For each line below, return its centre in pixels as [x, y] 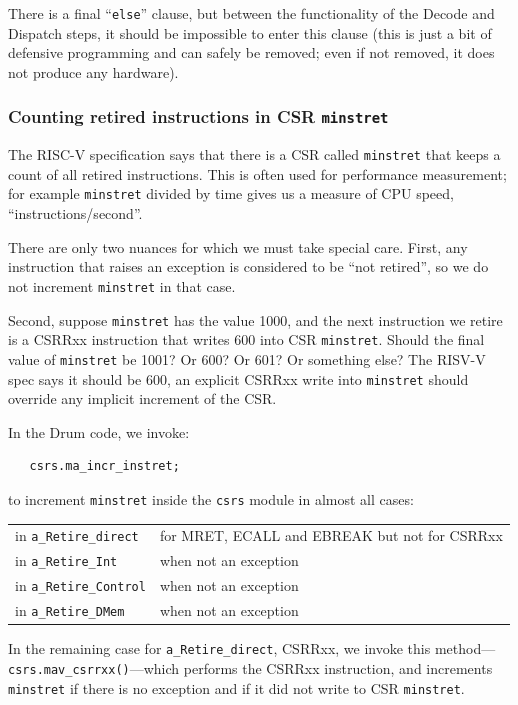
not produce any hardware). [93, 71]
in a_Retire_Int [66, 560]
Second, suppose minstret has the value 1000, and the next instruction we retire [255, 319]
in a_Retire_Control [80, 585]
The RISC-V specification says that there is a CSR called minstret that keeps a [254, 154]
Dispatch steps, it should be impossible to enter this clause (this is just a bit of [250, 32]
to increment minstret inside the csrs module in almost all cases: [211, 498]
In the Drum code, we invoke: [99, 431]
